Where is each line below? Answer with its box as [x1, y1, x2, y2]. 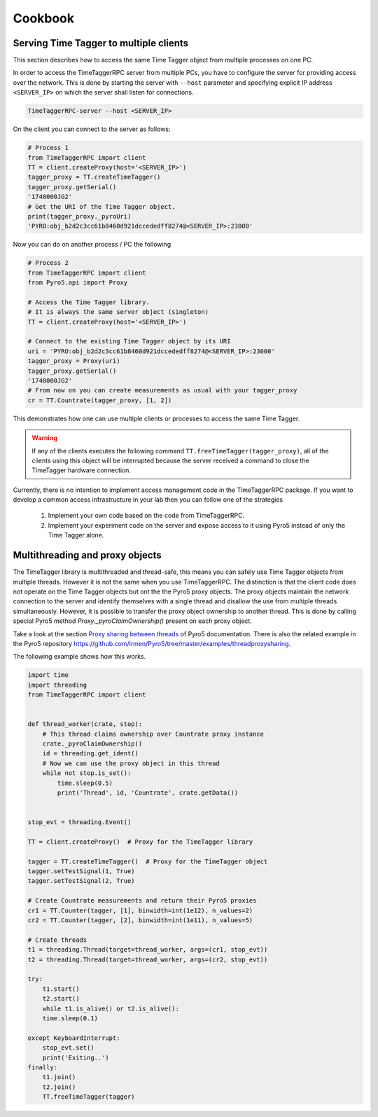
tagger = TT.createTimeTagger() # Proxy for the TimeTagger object [27, 857, 268, 865]
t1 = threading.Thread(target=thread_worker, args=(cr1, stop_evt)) [27, 946, 268, 954]
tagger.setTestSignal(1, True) [27, 868, 136, 875]
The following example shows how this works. [13, 652, 146, 661]
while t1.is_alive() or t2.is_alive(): [42, 1004, 180, 1013]
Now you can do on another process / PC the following [13, 240, 171, 249]
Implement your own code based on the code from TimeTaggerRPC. [48, 512, 245, 520]
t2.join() [42, 1083, 76, 1091]
